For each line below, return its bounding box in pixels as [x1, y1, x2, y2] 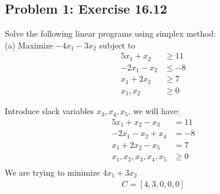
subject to [99, 38, 136, 51]
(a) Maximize [5, 38, 53, 51]
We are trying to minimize [5, 166, 100, 178]
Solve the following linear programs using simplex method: [5, 27, 216, 40]
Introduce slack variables [5, 105, 94, 117]
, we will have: [128, 105, 180, 117]
